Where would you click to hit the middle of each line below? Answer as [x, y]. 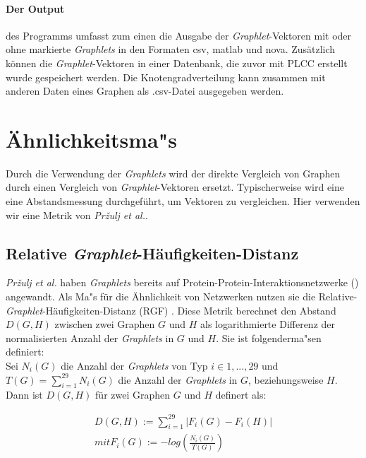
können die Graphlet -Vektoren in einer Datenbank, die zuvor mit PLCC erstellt [177, 63]
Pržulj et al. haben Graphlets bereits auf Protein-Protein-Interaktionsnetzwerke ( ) [182, 282]
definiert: [25, 352]
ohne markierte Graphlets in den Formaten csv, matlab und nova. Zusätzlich [171, 49]
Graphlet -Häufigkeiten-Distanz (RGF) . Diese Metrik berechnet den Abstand [171, 310]
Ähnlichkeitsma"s [91, 139]
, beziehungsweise [286, 379]
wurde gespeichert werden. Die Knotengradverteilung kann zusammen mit [166, 77]
